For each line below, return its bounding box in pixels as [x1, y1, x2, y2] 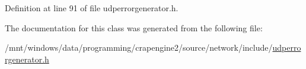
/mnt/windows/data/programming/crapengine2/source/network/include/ [5, 41, 273, 54]
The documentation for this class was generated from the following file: [5, 21, 263, 34]
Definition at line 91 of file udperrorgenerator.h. [5, 2, 179, 14]
